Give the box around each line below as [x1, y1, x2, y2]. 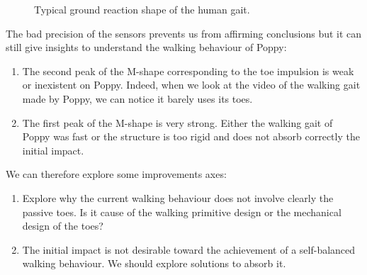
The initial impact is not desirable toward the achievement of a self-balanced [22, 242, 356, 257]
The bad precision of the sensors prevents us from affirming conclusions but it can [6, 26, 362, 40]
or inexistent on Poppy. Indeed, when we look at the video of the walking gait [22, 77, 361, 92]
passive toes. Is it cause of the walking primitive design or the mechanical [22, 204, 341, 219]
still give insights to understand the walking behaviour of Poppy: [6, 40, 287, 55]
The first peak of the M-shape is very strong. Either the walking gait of [22, 115, 333, 130]
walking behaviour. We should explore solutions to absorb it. [22, 256, 286, 271]
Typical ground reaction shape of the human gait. [34, 2, 250, 16]
